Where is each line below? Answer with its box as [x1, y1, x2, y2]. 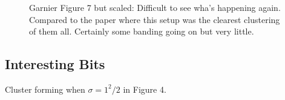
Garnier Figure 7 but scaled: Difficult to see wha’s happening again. [29, 1, 281, 13]
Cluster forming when [5, 82, 85, 95]
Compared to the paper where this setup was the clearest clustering [29, 13, 280, 25]
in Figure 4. [123, 82, 166, 95]
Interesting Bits [5, 55, 105, 73]
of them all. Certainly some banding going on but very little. [29, 25, 254, 38]
